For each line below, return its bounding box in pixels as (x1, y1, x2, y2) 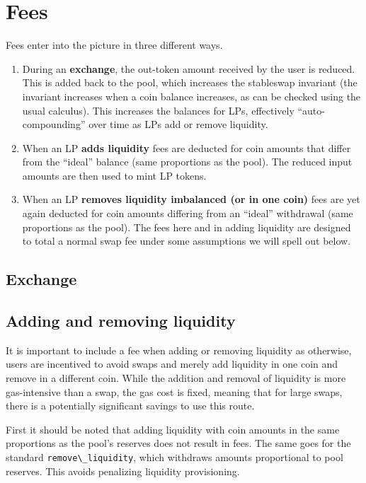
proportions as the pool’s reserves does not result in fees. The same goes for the (6, 436, 351, 450)
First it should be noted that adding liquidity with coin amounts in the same (6, 421, 340, 436)
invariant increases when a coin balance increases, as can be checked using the (22, 88, 361, 103)
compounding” (22, 117, 86, 132)
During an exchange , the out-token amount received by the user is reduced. (22, 61, 355, 76)
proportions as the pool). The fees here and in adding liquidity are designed (22, 219, 351, 234)
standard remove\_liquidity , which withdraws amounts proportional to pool (6, 449, 343, 464)
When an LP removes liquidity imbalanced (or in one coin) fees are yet (22, 192, 360, 206)
